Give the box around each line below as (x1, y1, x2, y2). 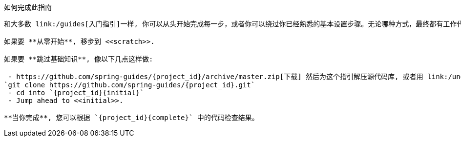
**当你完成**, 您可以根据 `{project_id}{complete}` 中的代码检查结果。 (4, 114, 259, 121)
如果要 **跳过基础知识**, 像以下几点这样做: (4, 55, 153, 63)
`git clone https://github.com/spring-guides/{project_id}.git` (4, 81, 255, 89)
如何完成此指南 (4, 3, 52, 11)
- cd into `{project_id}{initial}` (8, 89, 144, 97)
